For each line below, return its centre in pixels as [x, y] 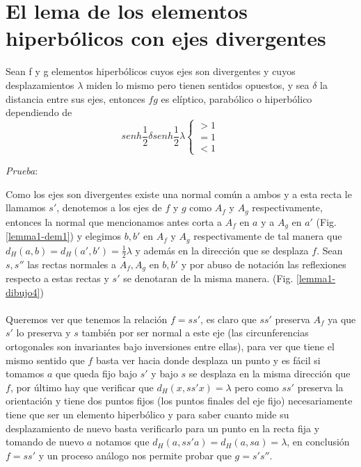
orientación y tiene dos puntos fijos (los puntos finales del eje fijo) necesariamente [179, 401]
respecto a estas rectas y [57, 278]
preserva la [320, 387]
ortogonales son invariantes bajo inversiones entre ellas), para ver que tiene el [170, 346]
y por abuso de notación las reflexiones [264, 264]
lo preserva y [43, 333]
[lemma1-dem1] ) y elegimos [64, 236]
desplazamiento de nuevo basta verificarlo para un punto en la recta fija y [163, 428]
